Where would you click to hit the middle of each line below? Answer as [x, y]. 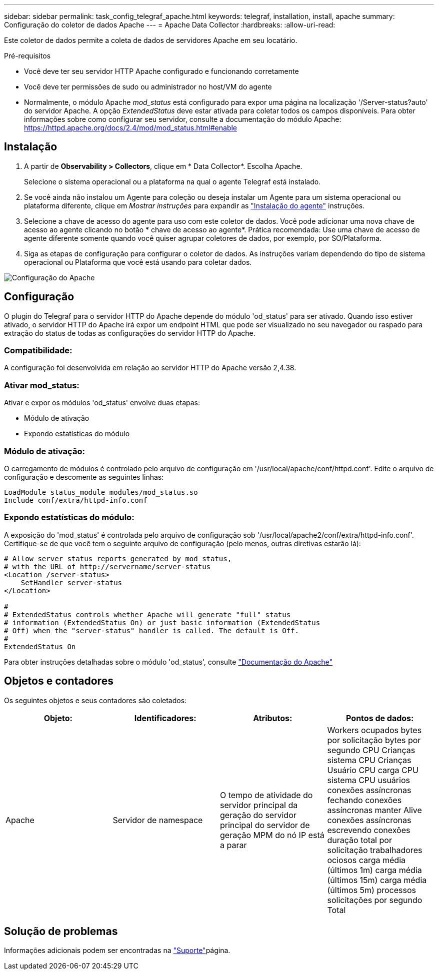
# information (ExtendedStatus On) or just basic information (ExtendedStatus [162, 622]
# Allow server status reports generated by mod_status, [118, 558]
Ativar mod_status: [42, 385]
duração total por [359, 840]
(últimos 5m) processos [371, 890]
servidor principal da [259, 805]
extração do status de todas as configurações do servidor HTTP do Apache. [130, 333]
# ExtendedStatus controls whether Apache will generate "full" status [147, 614]
